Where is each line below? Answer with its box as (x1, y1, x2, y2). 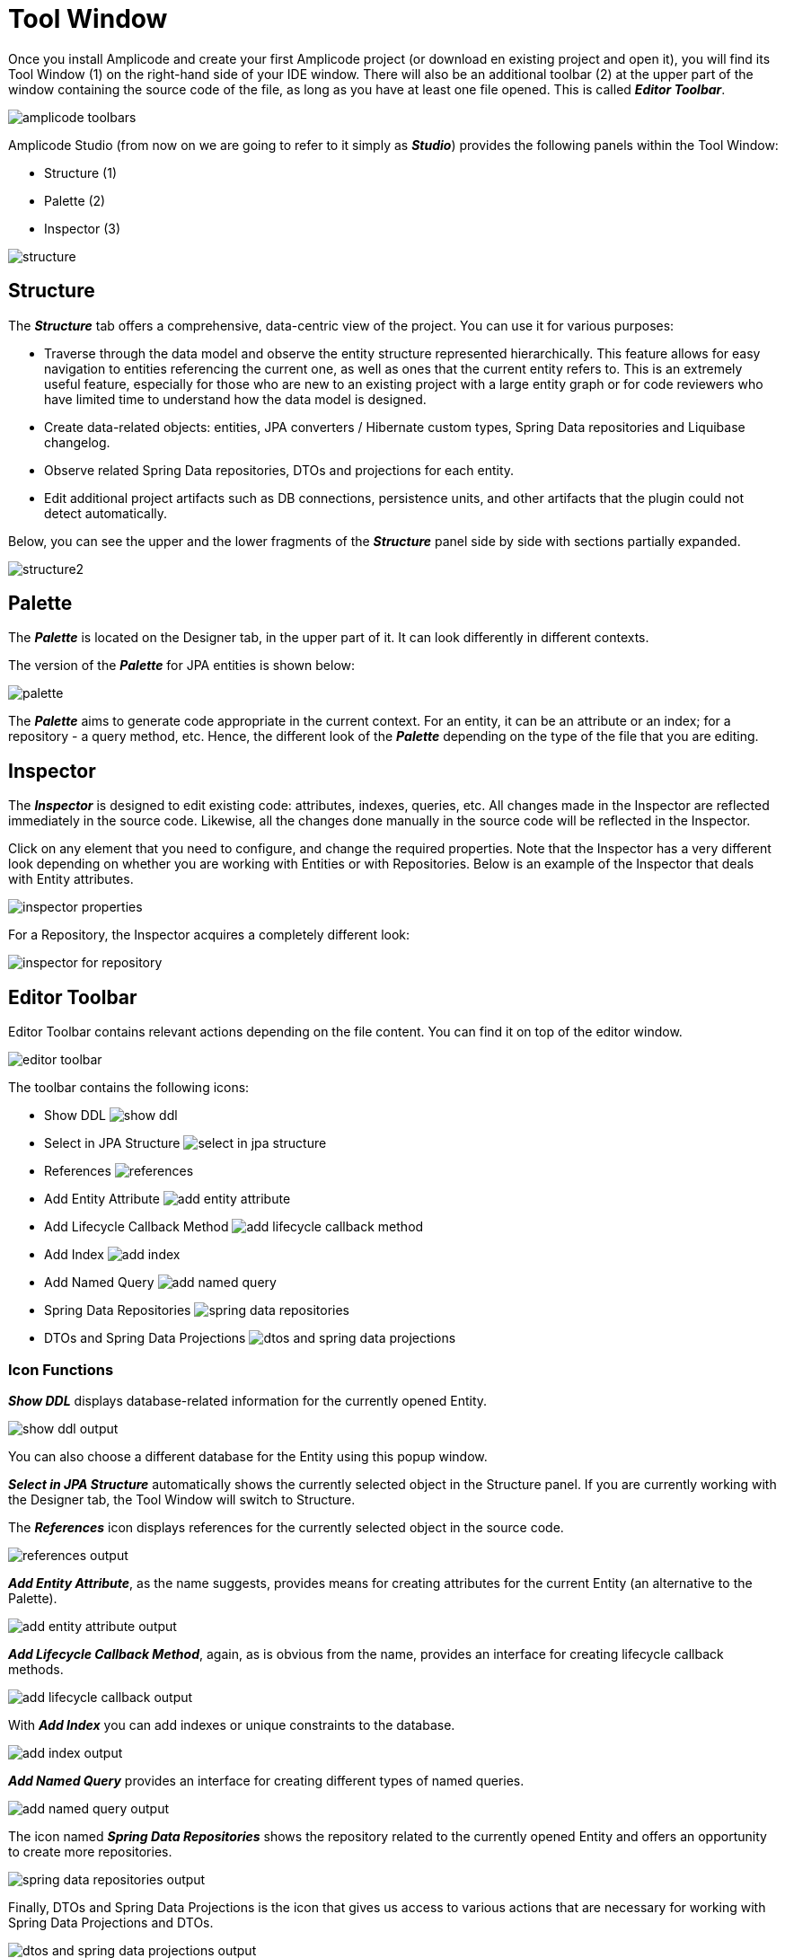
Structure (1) (44, 164, 118, 181)
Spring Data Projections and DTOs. (8, 1914, 214, 1930)
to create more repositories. (8, 1843, 172, 1859)
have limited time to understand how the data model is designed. (44, 391, 427, 407)
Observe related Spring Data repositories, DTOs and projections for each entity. (44, 462, 515, 478)
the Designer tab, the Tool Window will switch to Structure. (8, 1491, 356, 1507)
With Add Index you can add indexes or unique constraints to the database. (8, 1716, 455, 1733)
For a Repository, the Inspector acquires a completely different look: (8, 927, 410, 943)
